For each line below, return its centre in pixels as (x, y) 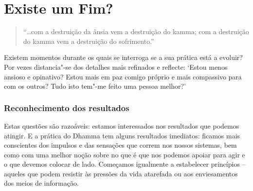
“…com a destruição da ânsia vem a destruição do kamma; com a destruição (136, 31)
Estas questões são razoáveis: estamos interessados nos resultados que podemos (122, 125)
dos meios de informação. (41, 183)
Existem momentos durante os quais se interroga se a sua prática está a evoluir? (123, 57)
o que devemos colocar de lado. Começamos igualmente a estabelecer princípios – (125, 164)
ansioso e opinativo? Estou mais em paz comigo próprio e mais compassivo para (123, 76)
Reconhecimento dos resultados (67, 107)
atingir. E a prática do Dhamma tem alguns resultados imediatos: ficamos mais (122, 135)
